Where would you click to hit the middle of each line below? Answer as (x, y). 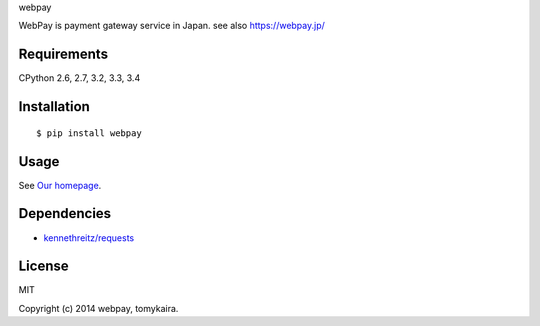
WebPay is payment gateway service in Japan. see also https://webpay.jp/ (171, 26)
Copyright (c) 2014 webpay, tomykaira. (98, 308)
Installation (54, 106)
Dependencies (65, 213)
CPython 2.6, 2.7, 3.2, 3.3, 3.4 (79, 78)
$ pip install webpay (89, 133)
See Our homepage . (60, 185)
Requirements (63, 54)
